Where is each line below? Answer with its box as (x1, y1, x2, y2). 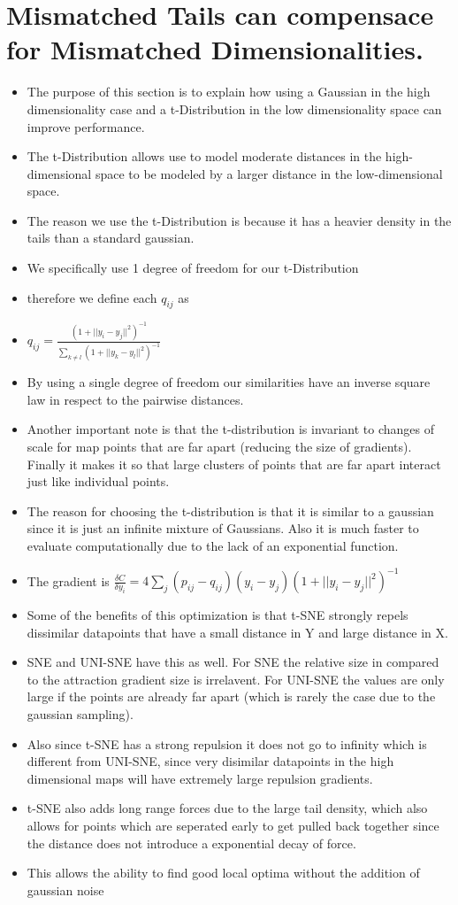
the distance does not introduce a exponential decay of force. (27, 833, 356, 852)
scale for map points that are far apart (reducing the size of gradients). (27, 437, 412, 455)
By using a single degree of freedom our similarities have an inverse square (27, 373, 431, 391)
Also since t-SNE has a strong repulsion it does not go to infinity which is (27, 734, 427, 753)
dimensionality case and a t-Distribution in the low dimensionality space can (27, 99, 442, 118)
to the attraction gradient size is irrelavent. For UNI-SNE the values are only (27, 669, 445, 688)
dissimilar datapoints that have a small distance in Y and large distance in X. (27, 623, 448, 641)
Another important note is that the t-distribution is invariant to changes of (27, 420, 434, 438)
